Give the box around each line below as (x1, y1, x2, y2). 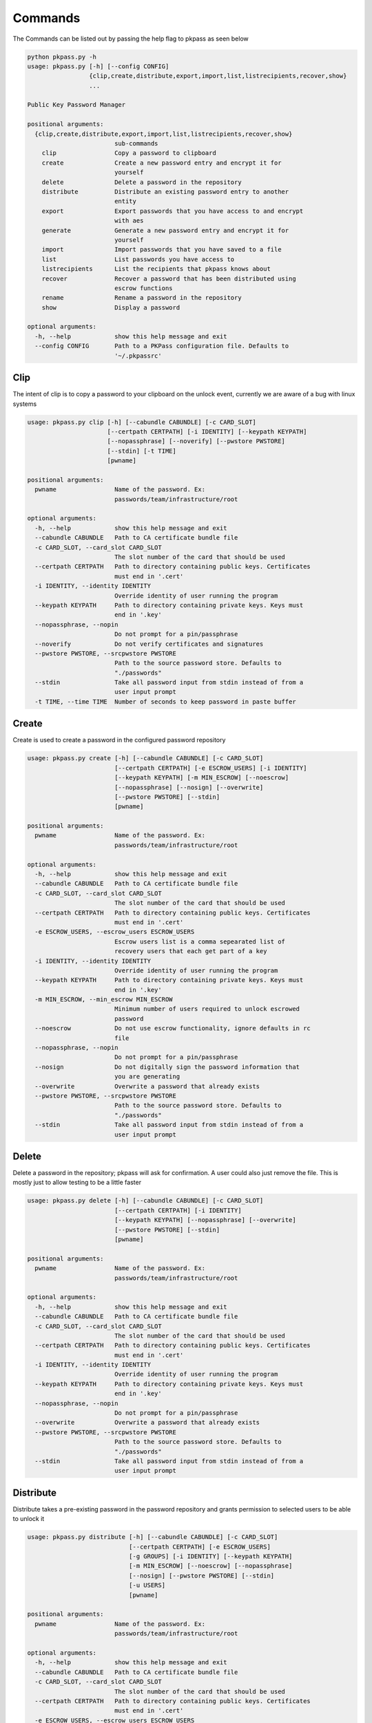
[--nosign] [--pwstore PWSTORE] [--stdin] (128, 1571, 275, 1580)
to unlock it (12, 1515, 45, 1523)
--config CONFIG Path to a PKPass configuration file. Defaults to (34, 342, 289, 350)
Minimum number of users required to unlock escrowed (114, 1005, 300, 1013)
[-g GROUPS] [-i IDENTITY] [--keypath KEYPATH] (128, 1553, 293, 1560)
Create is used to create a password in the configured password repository (12, 736, 226, 744)
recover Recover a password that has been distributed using (41, 274, 296, 283)
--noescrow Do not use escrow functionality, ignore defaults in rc (34, 1024, 311, 1032)
